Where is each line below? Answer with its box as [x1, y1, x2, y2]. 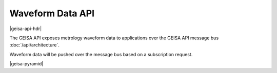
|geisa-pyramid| [9, 61, 44, 67]
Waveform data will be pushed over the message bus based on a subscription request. [9, 51, 193, 57]
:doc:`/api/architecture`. [9, 42, 60, 48]
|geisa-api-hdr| [9, 26, 42, 32]
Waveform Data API [9, 8, 95, 19]
